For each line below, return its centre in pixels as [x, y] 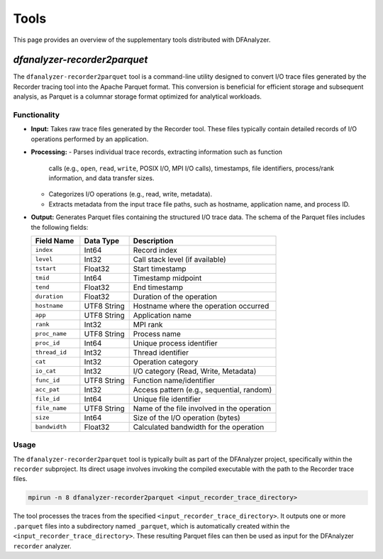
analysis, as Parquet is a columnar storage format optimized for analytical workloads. [138, 96]
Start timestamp [160, 268]
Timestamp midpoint [167, 278]
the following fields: [60, 227]
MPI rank [148, 324]
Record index [155, 250]
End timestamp [158, 287]
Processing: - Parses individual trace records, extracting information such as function [157, 152]
